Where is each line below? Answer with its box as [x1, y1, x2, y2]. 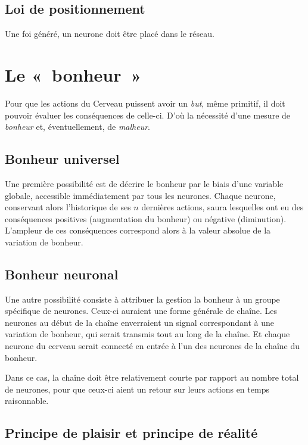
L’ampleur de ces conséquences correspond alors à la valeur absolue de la [5, 224, 271, 236]
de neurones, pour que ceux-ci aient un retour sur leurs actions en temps [5, 382, 269, 395]
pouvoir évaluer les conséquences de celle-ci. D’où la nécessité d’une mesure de [5, 108, 291, 121]
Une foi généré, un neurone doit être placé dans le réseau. [5, 27, 214, 40]
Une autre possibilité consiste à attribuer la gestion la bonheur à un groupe [5, 292, 280, 305]
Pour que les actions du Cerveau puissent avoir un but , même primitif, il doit [5, 97, 285, 109]
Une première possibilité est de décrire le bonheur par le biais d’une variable [5, 177, 284, 189]
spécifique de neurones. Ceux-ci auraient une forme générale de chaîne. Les [5, 304, 278, 317]
